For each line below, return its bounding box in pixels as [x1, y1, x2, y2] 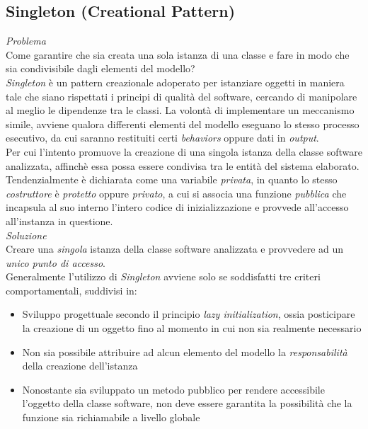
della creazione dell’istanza [22, 358, 138, 373]
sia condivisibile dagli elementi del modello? [6, 61, 195, 76]
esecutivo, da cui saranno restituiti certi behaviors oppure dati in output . [6, 130, 319, 145]
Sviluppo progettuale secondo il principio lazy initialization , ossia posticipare [22, 307, 355, 321]
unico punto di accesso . [6, 255, 105, 270]
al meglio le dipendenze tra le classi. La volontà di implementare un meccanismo [6, 103, 355, 118]
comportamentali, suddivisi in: [6, 282, 137, 297]
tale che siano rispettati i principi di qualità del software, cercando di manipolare [6, 88, 357, 103]
